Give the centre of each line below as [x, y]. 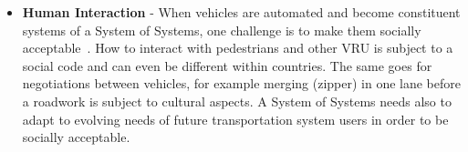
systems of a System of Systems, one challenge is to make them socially [222, 30]
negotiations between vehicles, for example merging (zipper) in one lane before [241, 83]
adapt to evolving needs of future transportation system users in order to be [235, 119]
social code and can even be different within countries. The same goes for [227, 65]
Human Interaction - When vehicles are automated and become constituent [241, 12]
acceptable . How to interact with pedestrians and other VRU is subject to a [238, 48]
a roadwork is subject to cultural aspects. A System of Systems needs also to [237, 101]
